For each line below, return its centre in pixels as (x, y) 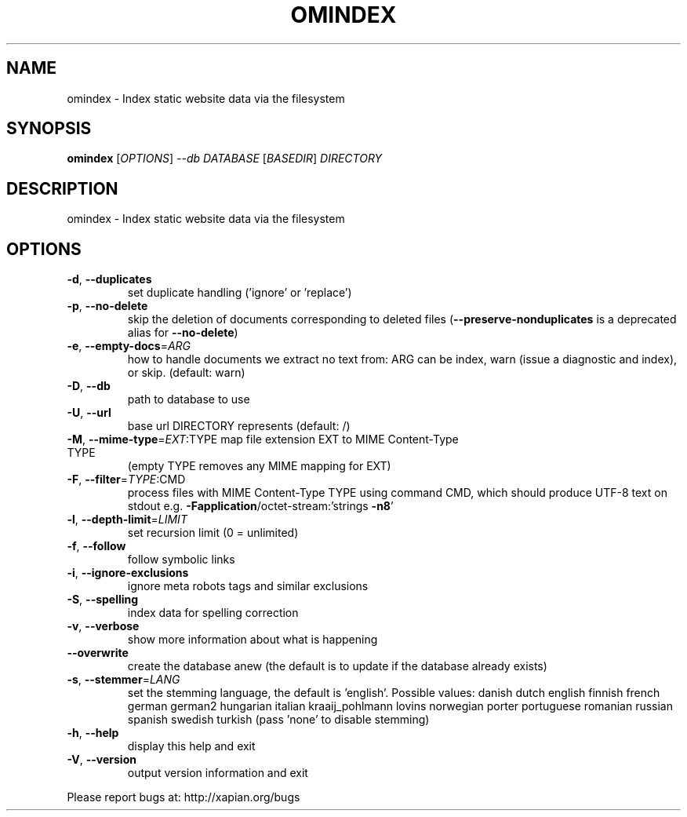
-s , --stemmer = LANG (124, 680)
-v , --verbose (103, 626)
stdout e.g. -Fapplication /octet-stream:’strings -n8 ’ (260, 506)
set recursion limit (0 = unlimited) (213, 533)
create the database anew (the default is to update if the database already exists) (337, 666)
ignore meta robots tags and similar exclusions (248, 586)
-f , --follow (96, 546)
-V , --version (102, 760)
